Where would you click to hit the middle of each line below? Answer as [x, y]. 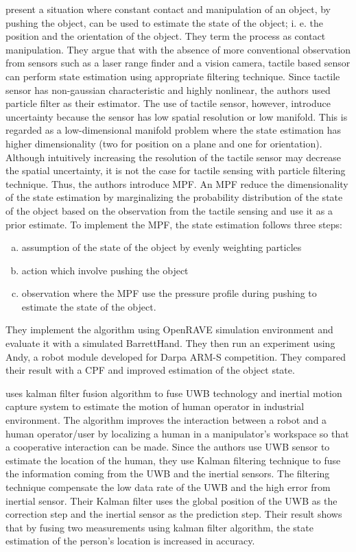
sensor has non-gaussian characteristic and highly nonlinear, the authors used [168, 89]
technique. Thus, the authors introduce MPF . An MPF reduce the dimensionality [177, 183]
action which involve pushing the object [105, 270]
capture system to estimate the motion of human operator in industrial [155, 406]
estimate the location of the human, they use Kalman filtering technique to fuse [173, 460]
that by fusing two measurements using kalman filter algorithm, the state [159, 527]
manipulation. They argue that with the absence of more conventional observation [178, 49]
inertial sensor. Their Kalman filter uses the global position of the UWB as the [171, 500]
